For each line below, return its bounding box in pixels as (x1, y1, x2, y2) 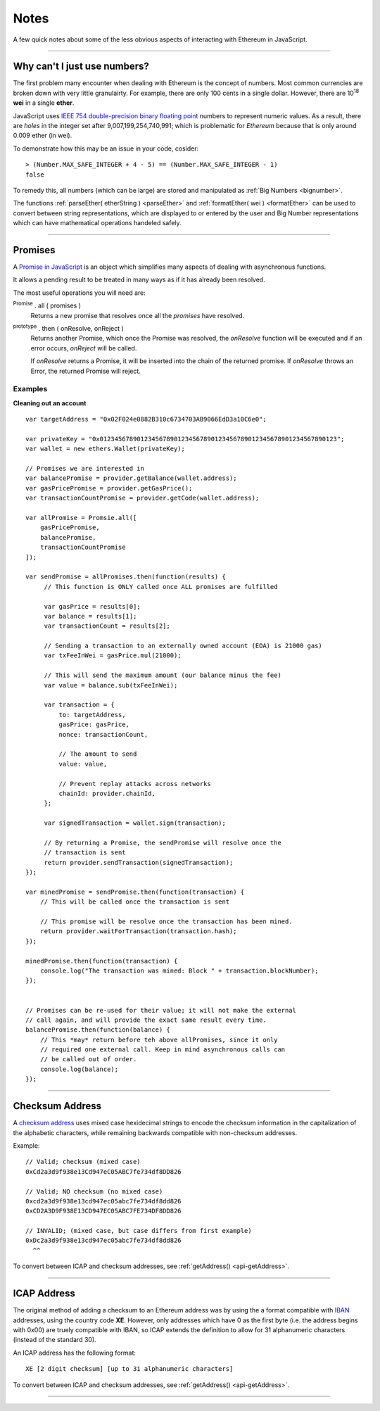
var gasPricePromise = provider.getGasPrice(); (25, 484, 193, 492)
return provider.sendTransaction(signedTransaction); (44, 859, 234, 866)
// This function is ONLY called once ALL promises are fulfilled (44, 583, 278, 590)
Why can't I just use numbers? (13, 61, 149, 72)
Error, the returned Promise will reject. (30, 367, 141, 375)
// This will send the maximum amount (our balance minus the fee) (44, 671, 281, 679)
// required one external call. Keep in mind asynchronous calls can (39, 1046, 286, 1053)
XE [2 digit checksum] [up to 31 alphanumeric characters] (25, 1365, 234, 1373)
